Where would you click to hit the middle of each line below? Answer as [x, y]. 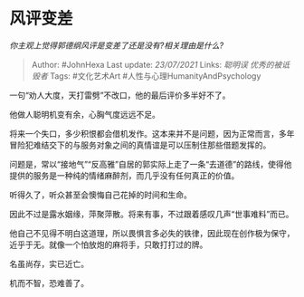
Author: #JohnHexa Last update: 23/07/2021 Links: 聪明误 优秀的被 [157, 64]
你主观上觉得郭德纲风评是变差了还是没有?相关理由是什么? [117, 45]
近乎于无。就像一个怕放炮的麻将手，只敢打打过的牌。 [109, 244]
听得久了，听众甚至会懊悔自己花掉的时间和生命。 [100, 195]
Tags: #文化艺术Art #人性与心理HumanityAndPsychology [155, 76]
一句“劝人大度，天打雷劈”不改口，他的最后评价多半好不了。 [120, 95]
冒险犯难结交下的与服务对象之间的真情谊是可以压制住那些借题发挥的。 [140, 145]
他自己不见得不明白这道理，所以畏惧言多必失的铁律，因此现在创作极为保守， [152, 233]
